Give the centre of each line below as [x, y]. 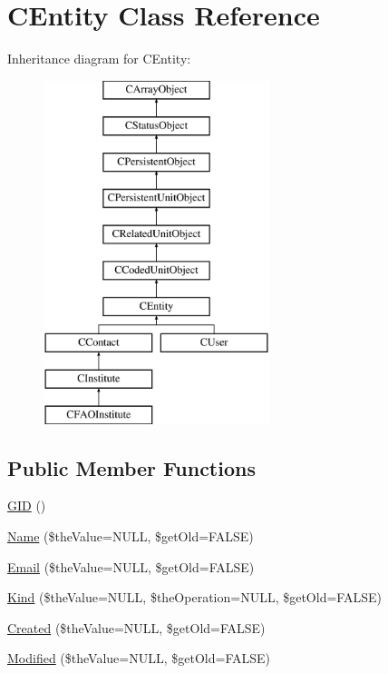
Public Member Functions [131, 467]
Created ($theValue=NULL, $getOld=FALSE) [136, 627]
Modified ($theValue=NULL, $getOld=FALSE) [139, 658]
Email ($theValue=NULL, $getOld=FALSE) [131, 566]
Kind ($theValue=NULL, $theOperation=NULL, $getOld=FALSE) [194, 597]
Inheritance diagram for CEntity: [99, 59]
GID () [27, 505]
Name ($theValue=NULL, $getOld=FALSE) [131, 536]
